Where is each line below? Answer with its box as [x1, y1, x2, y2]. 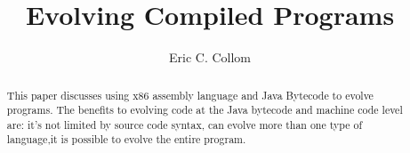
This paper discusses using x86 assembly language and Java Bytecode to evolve [6, 87, 374, 102]
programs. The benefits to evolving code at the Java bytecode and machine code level [6, 102, 403, 117]
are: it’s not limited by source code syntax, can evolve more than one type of [6, 117, 363, 132]
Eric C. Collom [168, 48, 251, 67]
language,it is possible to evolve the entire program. [6, 132, 246, 147]
